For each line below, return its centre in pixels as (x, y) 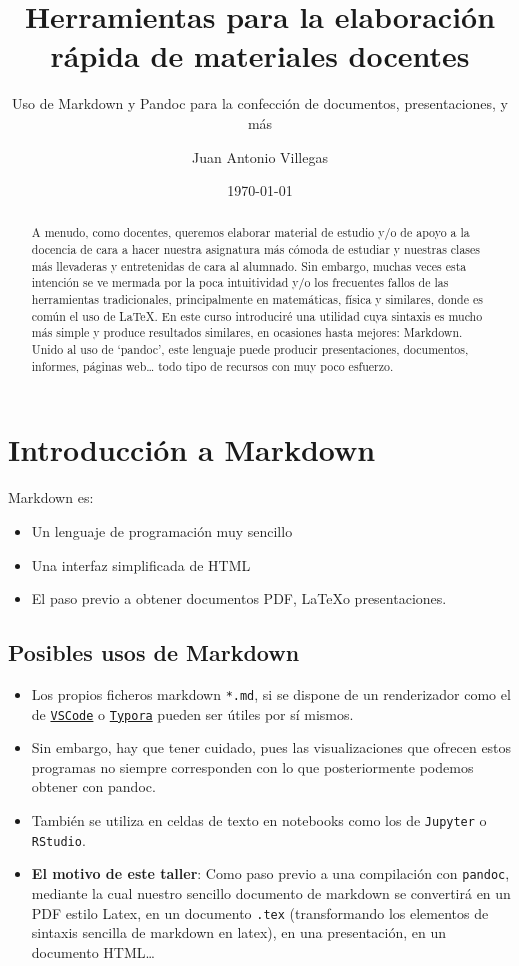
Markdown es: (51, 497)
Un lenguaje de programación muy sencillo (162, 530)
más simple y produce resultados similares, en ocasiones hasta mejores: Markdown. (247, 332)
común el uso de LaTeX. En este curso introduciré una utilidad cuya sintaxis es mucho (257, 315)
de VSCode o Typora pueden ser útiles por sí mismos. (192, 713)
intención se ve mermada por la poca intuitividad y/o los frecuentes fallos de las (240, 282)
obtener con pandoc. (93, 786)
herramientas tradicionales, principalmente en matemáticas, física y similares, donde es (257, 299)
